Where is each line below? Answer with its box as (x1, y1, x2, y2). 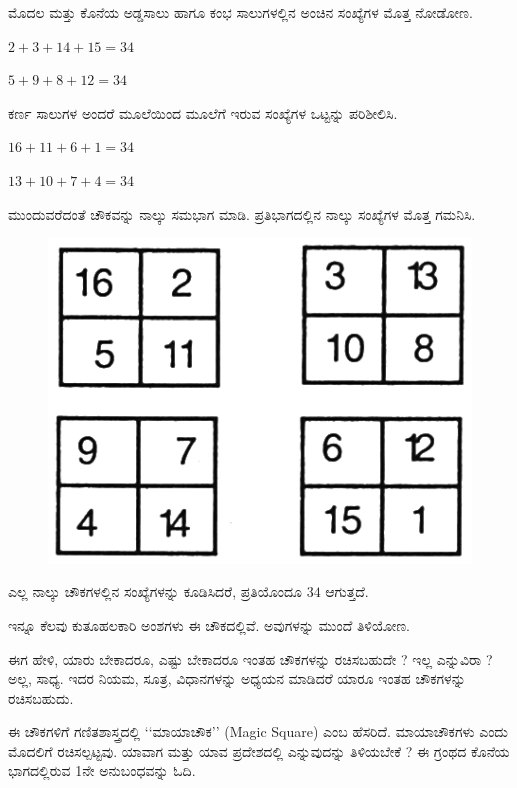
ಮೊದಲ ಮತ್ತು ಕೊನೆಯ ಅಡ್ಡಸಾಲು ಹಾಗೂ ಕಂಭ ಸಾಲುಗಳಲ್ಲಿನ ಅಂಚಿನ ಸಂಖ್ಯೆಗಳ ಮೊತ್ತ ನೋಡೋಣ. (8, 2, 473, 22)
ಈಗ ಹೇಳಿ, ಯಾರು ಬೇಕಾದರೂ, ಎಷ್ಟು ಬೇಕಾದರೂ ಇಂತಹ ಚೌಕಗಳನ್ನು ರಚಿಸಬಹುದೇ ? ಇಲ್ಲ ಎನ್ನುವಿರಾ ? (8, 648, 493, 669)
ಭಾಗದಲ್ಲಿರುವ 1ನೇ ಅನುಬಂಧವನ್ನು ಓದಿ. (8, 760, 196, 781)
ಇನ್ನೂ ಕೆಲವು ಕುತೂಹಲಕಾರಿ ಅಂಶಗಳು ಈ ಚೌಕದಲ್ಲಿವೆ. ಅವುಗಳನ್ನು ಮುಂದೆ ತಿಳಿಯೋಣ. (8, 614, 411, 635)
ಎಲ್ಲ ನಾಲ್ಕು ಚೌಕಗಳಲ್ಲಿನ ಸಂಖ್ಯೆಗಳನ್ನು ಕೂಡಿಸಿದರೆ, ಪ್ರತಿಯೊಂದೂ (8, 581, 303, 602)
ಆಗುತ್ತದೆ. (325, 581, 369, 602)
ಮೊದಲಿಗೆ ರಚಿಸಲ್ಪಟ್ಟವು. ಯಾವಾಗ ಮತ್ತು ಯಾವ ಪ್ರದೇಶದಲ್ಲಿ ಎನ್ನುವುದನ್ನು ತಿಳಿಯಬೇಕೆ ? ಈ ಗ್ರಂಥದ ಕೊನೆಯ (8, 740, 510, 761)
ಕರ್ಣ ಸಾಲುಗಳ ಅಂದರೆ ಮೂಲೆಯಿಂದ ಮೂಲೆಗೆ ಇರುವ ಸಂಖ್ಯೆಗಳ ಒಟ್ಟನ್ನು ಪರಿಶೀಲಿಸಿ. (8, 102, 398, 123)
